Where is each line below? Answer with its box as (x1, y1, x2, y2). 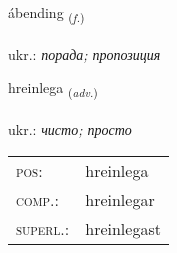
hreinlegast (85, 216, 161, 240)
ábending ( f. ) (8, 2, 85, 25)
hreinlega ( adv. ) (8, 77, 98, 101)
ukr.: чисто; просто (8, 119, 132, 140)
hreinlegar (85, 187, 155, 211)
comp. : (16, 187, 59, 211)
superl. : (16, 216, 70, 240)
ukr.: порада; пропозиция (8, 43, 161, 64)
